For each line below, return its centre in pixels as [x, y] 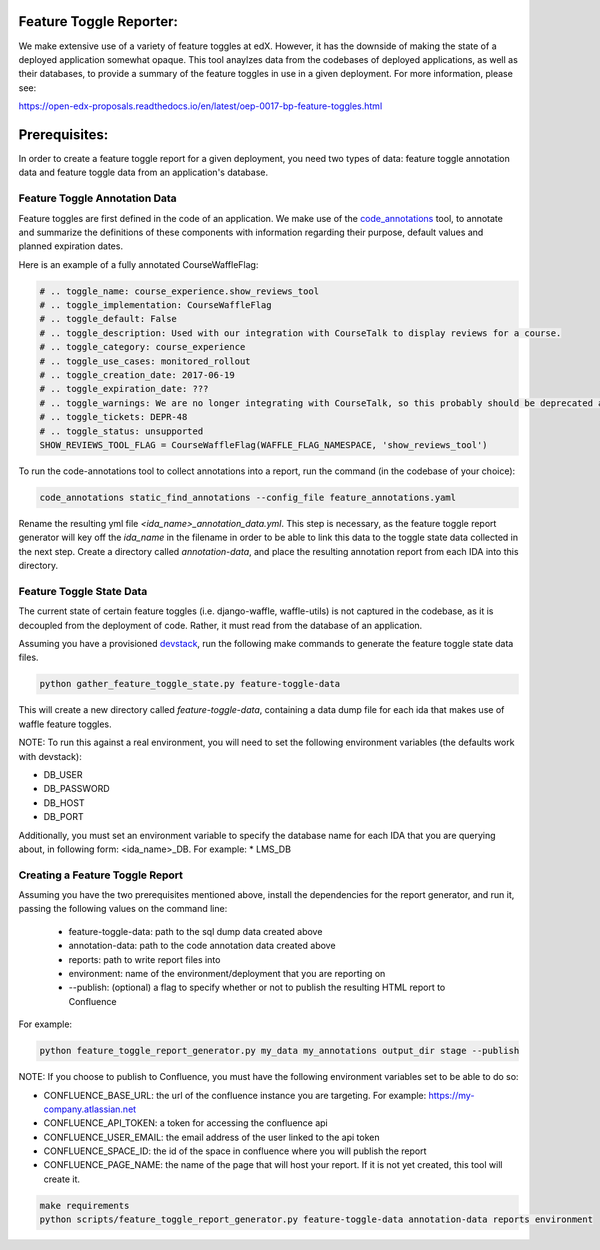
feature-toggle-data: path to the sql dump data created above [195, 931]
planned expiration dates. [71, 246]
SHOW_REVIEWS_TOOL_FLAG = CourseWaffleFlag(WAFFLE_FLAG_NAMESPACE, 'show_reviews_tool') [264, 444]
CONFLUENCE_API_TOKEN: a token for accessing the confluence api [186, 1123]
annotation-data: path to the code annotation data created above [202, 946]
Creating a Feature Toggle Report [101, 875]
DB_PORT [63, 817]
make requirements [84, 1205]
